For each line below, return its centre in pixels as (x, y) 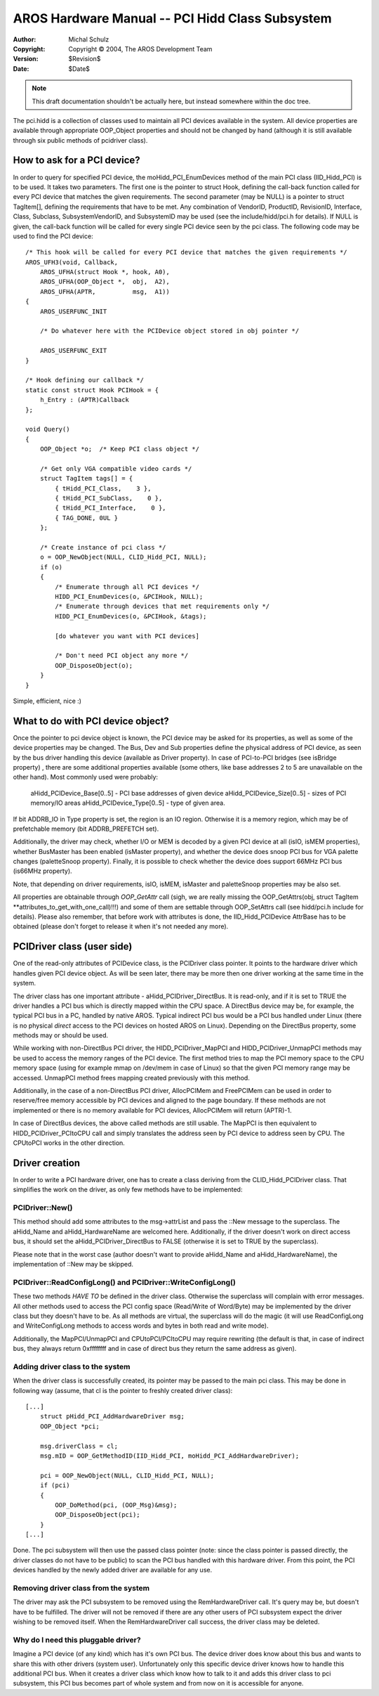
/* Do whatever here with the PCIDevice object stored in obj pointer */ (169, 331)
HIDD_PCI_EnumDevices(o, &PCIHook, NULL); (129, 596)
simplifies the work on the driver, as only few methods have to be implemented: (128, 1190)
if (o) (51, 567)
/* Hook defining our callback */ (85, 380)
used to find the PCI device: (53, 236)
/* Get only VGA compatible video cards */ (116, 468)
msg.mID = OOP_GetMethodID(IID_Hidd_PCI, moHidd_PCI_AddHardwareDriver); (169, 1456)
